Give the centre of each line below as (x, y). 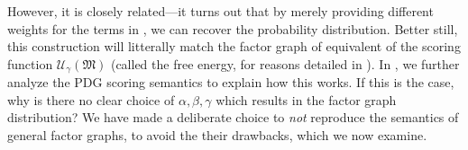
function (30, 63)
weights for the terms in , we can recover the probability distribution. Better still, (233, 28)
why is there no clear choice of (91, 99)
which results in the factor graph (306, 99)
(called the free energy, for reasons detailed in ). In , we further (285, 63)
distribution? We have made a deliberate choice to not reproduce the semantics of (233, 117)
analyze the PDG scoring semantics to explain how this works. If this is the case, (231, 82)
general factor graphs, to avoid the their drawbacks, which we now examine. (217, 135)
